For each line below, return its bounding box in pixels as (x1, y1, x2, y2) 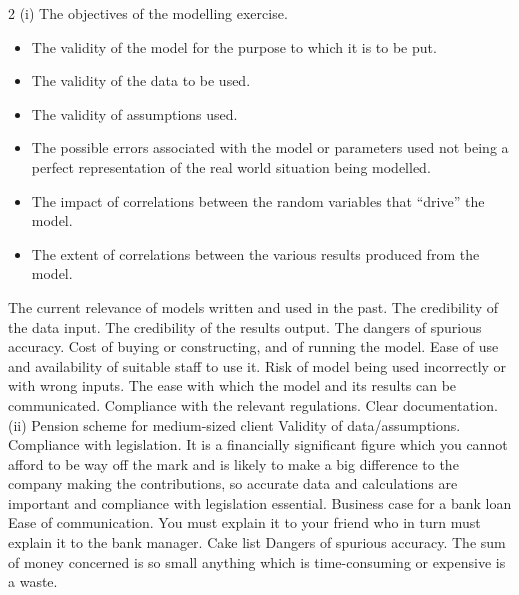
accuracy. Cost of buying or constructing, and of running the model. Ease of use (8, 336, 499, 357)
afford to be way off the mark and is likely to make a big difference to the (8, 453, 459, 474)
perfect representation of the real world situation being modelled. (31, 156, 431, 177)
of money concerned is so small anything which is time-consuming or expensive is (8, 551, 506, 572)
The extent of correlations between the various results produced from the (31, 243, 480, 264)
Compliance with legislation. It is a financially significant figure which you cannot (8, 434, 508, 455)
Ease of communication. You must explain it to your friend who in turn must (8, 512, 481, 533)
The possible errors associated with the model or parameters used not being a (31, 137, 509, 158)
